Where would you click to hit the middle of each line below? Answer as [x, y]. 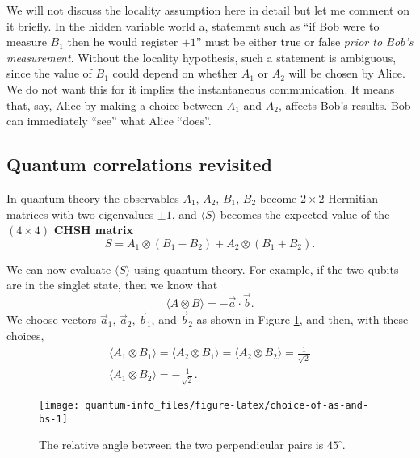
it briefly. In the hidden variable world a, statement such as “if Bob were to [193, 25]
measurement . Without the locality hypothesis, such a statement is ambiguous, [202, 57]
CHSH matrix [93, 230]
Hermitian [353, 197]
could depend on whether [175, 73]
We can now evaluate [59, 269]
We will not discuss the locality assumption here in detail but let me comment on [208, 10]
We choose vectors [52, 319]
